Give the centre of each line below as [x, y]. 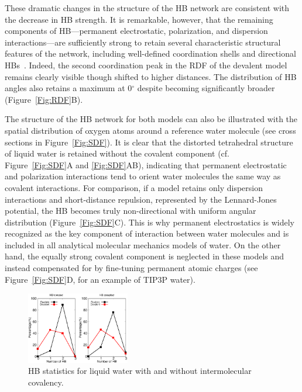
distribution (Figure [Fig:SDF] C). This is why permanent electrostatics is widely [150, 222]
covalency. [46, 382]
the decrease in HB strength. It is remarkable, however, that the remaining [139, 19]
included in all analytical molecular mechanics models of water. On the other [143, 244]
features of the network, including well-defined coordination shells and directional [150, 53]
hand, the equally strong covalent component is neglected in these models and [145, 256]
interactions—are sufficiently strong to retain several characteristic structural [143, 42]
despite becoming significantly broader [206, 88]
